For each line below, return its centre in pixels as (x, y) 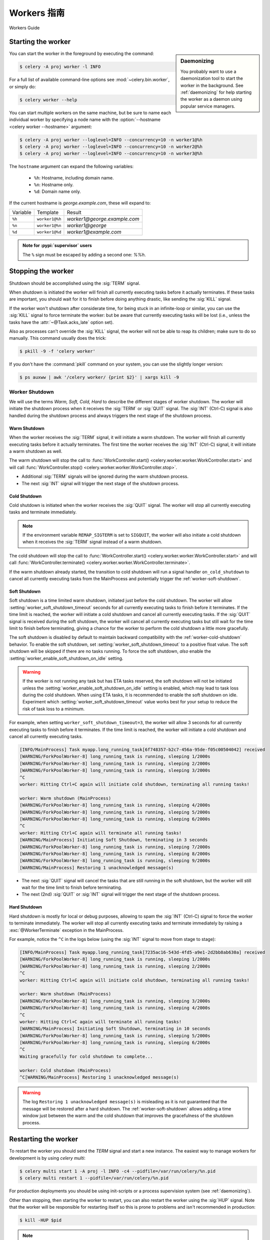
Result (74, 212)
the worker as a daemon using (212, 99)
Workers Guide (24, 28)
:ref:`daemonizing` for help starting (216, 92)
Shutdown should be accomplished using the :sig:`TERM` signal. (75, 283)
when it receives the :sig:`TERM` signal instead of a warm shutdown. (92, 542)
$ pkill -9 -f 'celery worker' (58, 351)
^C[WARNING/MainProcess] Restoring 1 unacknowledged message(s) (99, 1077)
